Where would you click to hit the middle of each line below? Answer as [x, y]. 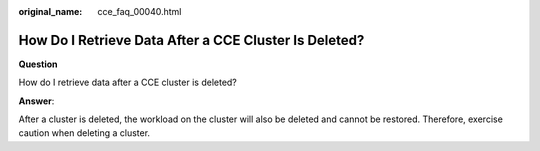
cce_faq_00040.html [139, 11]
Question [38, 64]
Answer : [36, 101]
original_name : [50, 11]
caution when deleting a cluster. [84, 133]
